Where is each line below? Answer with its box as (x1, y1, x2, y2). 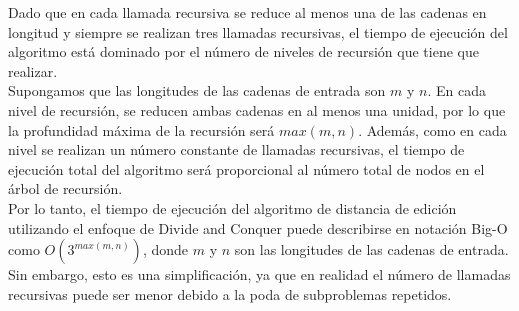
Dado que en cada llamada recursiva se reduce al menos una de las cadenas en (8, 2, 487, 22)
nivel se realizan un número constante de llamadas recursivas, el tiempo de (8, 139, 465, 160)
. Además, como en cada (358, 119, 507, 140)
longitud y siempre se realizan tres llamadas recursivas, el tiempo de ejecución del (8, 21, 508, 42)
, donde (142, 239, 189, 260)
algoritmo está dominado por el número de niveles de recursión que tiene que (8, 41, 479, 62)
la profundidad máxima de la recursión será (8, 119, 275, 140)
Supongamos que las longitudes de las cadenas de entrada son (8, 80, 386, 101)
